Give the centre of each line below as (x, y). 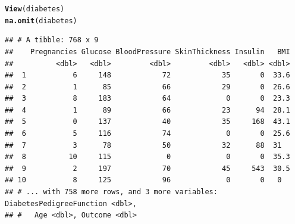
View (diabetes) (35, 9)
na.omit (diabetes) (41, 21)
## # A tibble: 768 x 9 (52, 40)
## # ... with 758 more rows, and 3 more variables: (111, 192)
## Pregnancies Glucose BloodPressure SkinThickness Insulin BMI (147, 52)
